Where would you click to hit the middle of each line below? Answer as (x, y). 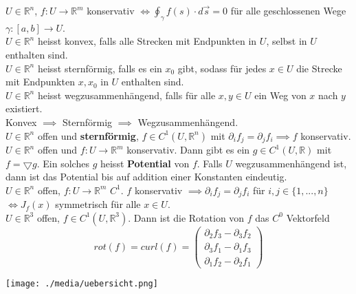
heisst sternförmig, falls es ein (100, 68)
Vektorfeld (308, 217)
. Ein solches (63, 163)
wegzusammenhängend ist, (291, 163)
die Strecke (319, 68)
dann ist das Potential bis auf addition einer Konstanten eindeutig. (146, 177)
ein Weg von (280, 95)
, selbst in (287, 41)
